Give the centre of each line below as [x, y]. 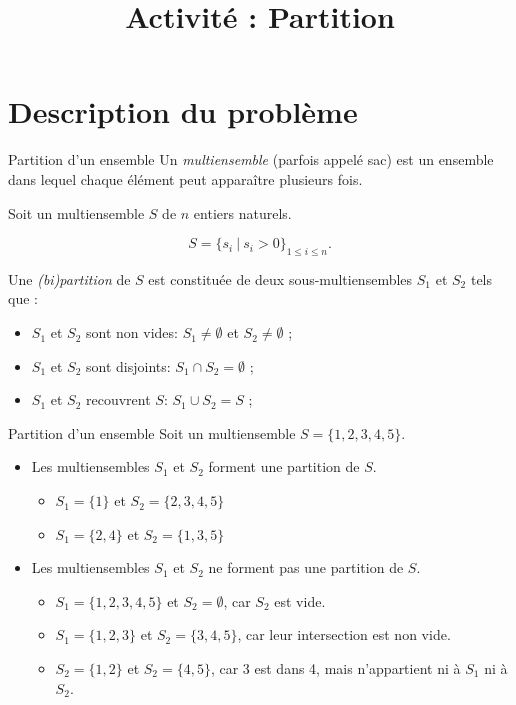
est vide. [300, 600]
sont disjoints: [128, 365]
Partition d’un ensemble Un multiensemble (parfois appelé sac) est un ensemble [251, 159]
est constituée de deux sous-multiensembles [280, 278]
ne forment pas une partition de [306, 567]
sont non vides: [132, 332]
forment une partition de [284, 466]
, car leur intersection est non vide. [344, 634]
